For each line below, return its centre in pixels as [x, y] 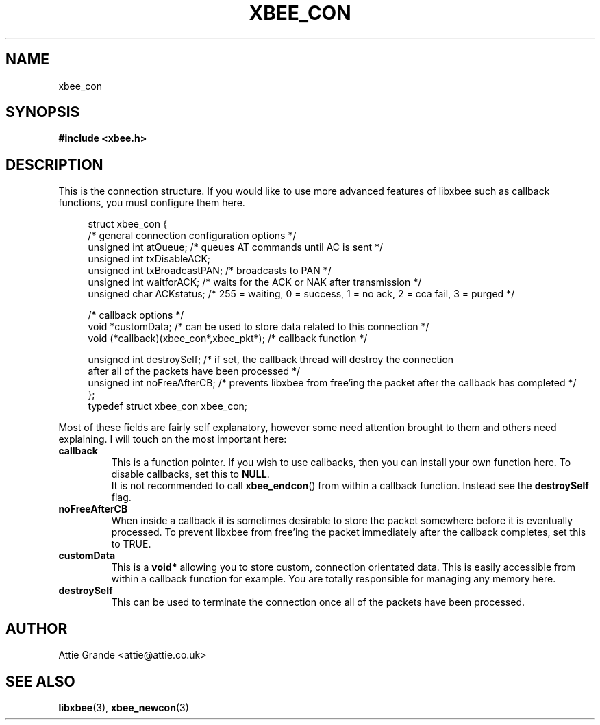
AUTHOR [37, 628]
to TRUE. [131, 544]
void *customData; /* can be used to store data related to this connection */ [259, 327]
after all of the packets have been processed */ [194, 371]
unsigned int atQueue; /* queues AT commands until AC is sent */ [236, 247]
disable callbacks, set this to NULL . [190, 474]
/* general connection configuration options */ [192, 236]
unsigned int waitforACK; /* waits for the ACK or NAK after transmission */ [255, 282]
